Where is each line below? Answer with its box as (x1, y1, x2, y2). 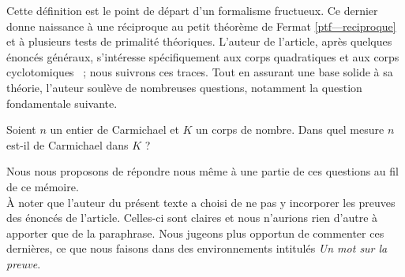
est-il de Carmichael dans (6, 136, 129, 153)
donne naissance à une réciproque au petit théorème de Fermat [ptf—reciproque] (6, 17, 396, 34)
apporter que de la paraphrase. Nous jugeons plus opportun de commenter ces (6, 224, 384, 241)
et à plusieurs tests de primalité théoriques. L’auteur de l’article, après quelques (6, 33, 392, 50)
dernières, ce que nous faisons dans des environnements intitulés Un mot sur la (6, 240, 388, 257)
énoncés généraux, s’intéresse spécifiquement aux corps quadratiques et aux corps (6, 48, 399, 65)
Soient (6, 121, 36, 138)
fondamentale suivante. (6, 94, 118, 111)
